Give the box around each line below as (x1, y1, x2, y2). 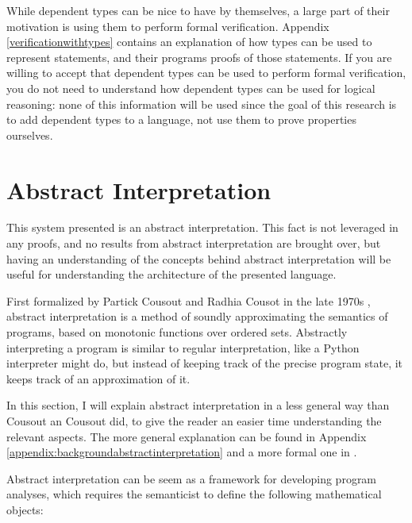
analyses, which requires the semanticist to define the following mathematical (6, 486, 382, 502)
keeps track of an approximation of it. (6, 370, 191, 386)
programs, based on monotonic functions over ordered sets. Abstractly (6, 324, 348, 340)
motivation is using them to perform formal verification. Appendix (6, 17, 329, 34)
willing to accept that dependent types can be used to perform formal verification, (6, 64, 406, 81)
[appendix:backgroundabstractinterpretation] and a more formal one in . (6, 444, 357, 460)
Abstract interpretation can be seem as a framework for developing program (6, 470, 377, 486)
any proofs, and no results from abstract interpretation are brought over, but (6, 235, 381, 252)
